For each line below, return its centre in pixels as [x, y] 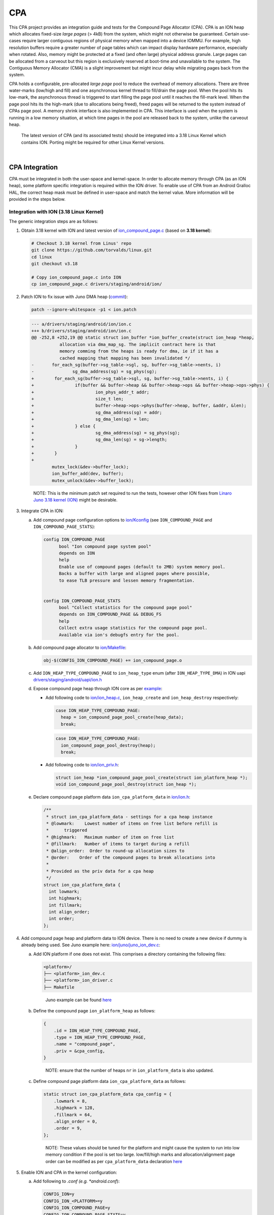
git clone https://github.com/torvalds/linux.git [92, 250]
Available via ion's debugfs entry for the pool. [119, 635]
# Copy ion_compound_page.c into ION [76, 277]
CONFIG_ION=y [59, 1194]
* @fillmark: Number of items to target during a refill [118, 844]
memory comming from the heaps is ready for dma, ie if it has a [139, 351]
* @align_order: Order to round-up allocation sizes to [115, 851]
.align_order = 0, [76, 1122]
